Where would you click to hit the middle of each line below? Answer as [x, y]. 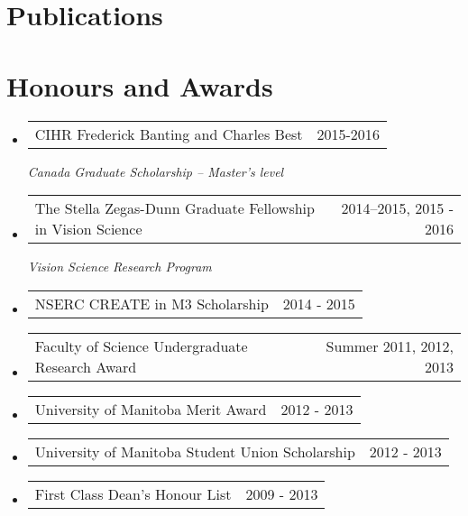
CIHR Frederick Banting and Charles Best [169, 134]
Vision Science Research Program [119, 267]
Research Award [86, 366]
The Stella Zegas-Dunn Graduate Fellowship [174, 208]
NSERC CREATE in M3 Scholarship [151, 303]
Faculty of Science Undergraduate [141, 346]
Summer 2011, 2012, [390, 346]
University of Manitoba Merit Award [151, 409]
